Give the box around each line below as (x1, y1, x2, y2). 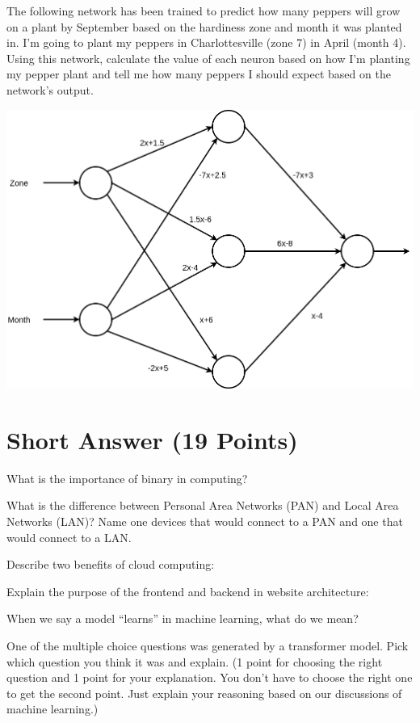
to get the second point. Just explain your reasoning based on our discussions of (6, 684, 402, 701)
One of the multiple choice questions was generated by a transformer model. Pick (6, 637, 409, 654)
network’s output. (6, 81, 94, 98)
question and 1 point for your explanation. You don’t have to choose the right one (6, 669, 413, 686)
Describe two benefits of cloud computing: (6, 556, 215, 573)
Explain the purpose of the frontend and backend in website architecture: (6, 582, 369, 599)
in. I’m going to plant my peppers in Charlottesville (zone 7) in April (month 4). (6, 34, 406, 51)
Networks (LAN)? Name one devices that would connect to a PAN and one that (6, 512, 403, 529)
